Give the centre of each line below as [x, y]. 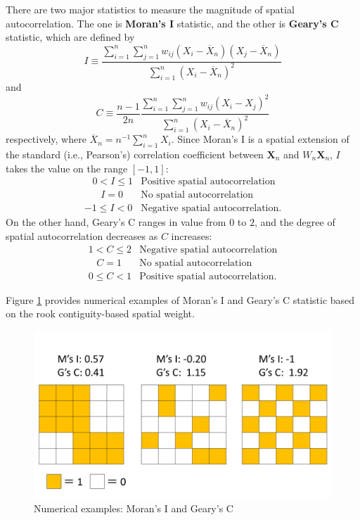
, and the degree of [295, 222]
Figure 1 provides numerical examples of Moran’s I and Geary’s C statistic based [180, 299]
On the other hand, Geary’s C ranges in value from [116, 222]
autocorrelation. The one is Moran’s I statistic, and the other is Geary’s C [172, 23]
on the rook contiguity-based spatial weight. [100, 313]
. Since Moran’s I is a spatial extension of [260, 139]
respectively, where [46, 139]
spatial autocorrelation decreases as [82, 235]
